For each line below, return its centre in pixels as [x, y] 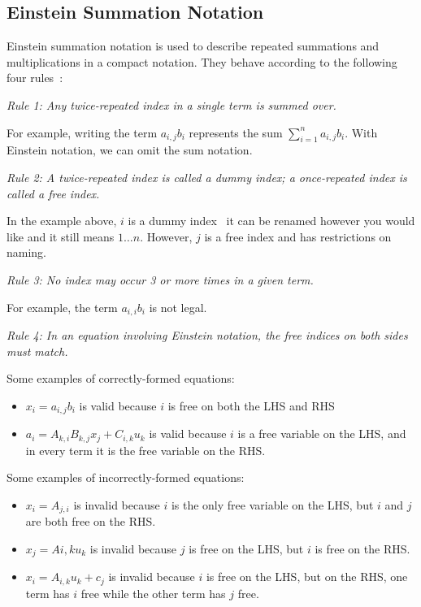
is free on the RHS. [362, 548]
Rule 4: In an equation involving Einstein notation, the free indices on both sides [207, 334]
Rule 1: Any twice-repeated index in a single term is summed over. [171, 104]
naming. [27, 252]
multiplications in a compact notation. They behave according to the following [202, 61]
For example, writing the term [82, 132]
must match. [37, 351]
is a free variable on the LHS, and [322, 434]
